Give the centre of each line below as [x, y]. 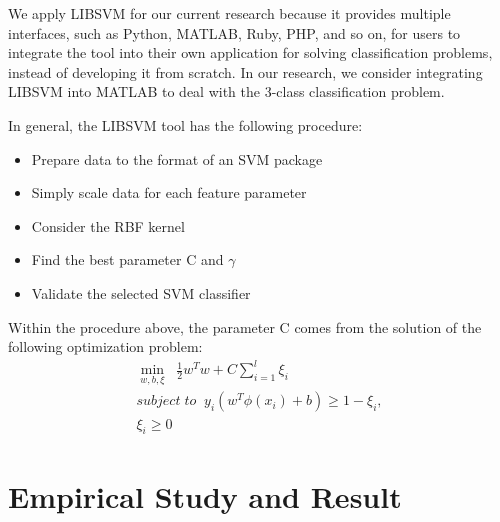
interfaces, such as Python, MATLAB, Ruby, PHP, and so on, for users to [234, 32]
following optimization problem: [105, 346]
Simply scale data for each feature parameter [169, 192]
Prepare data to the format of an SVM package [177, 158]
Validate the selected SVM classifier [141, 292]
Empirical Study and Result [205, 495]
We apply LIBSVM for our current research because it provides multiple [229, 13]
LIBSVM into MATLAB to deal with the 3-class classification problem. [226, 91]
